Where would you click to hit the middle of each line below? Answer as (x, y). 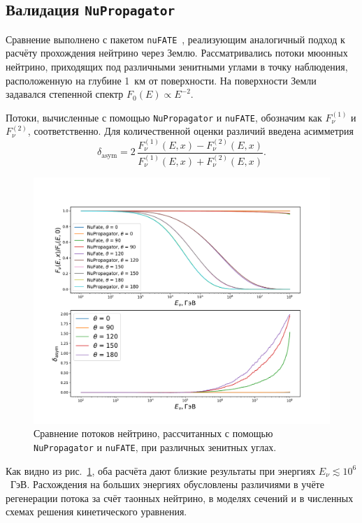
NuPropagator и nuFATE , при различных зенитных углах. (155, 447)
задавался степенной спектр (65, 94)
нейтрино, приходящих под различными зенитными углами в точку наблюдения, (177, 67)
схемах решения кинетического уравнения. (96, 511)
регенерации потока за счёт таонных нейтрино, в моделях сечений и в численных (180, 498)
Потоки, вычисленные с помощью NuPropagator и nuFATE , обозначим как (164, 117)
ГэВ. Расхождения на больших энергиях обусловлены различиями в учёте (167, 484)
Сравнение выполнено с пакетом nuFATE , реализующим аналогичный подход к (175, 39)
